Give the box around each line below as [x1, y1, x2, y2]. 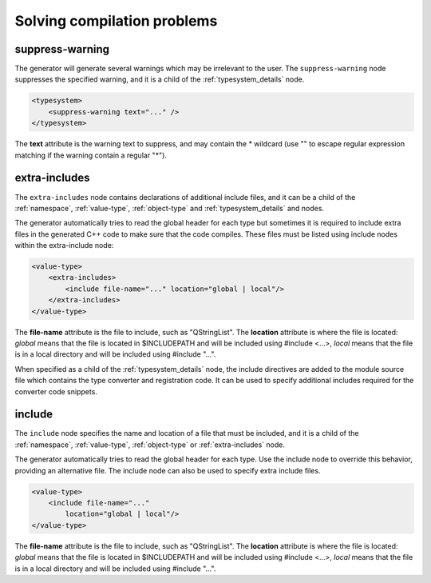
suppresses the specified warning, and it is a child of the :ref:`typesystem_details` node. [14, 74, 305, 84]
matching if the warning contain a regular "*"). [14, 150, 168, 160]
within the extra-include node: [14, 241, 114, 250]
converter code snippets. [14, 386, 97, 396]
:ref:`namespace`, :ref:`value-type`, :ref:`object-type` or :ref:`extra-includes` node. [14, 440, 285, 449]
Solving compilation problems [14, 12, 218, 30]
